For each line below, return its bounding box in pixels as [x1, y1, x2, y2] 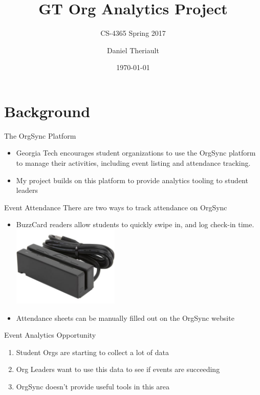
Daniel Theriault [107, 45, 159, 55]
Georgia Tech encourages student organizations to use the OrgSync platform [16, 147, 256, 158]
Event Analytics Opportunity [4, 330, 96, 340]
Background [4, 100, 91, 121]
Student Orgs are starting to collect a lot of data [16, 346, 169, 357]
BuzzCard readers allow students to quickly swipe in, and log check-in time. [16, 219, 254, 230]
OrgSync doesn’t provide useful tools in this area [16, 381, 169, 391]
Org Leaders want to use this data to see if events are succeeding [16, 364, 220, 375]
